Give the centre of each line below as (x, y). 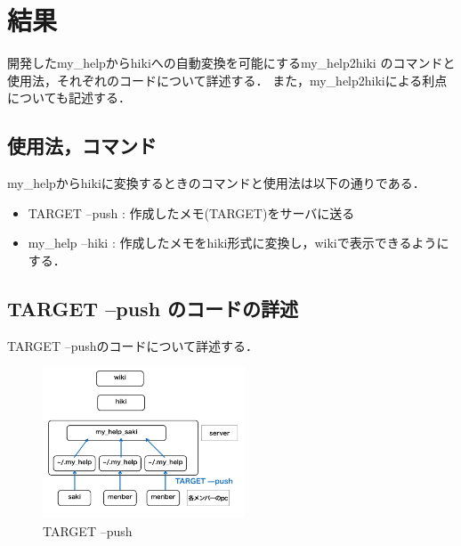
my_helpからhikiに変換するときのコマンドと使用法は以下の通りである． (216, 183)
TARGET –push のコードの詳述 (153, 308)
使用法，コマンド (82, 146)
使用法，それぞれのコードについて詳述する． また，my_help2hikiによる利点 (227, 80)
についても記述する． (69, 98)
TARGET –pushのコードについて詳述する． (133, 345)
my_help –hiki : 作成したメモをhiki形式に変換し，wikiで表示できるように (239, 243)
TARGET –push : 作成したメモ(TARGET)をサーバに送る (191, 212)
